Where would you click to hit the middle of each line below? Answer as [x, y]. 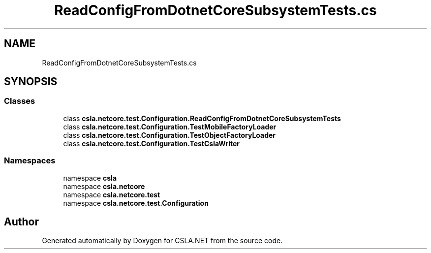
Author [21, 221]
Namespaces [30, 161]
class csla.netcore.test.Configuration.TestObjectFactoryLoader [169, 135]
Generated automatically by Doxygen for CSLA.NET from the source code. [162, 241]
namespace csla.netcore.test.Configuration [136, 203]
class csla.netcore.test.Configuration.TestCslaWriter [152, 143]
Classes [20, 101]
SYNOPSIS [31, 82]
